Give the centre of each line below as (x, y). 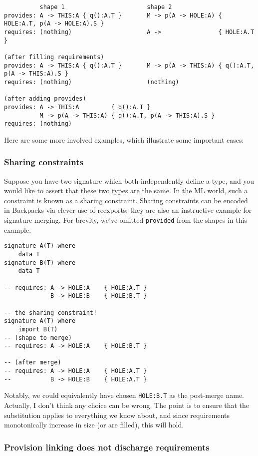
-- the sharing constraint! (51, 313)
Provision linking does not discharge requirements (107, 447)
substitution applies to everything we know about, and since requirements (117, 415)
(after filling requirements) (54, 57)
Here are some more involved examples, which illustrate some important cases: (124, 139)
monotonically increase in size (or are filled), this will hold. (94, 425)
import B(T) (38, 329)
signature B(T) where (40, 263)
